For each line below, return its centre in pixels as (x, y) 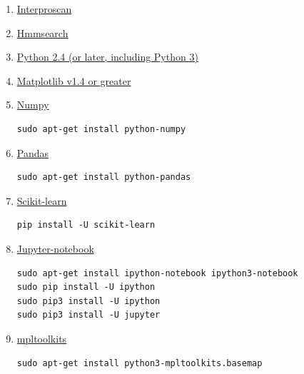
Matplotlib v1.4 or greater (74, 80)
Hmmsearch (42, 32)
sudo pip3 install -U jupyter (88, 315)
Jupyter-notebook (55, 248)
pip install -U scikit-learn (86, 225)
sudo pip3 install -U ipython (88, 301)
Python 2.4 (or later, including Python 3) (107, 57)
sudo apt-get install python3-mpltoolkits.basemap (140, 363)
